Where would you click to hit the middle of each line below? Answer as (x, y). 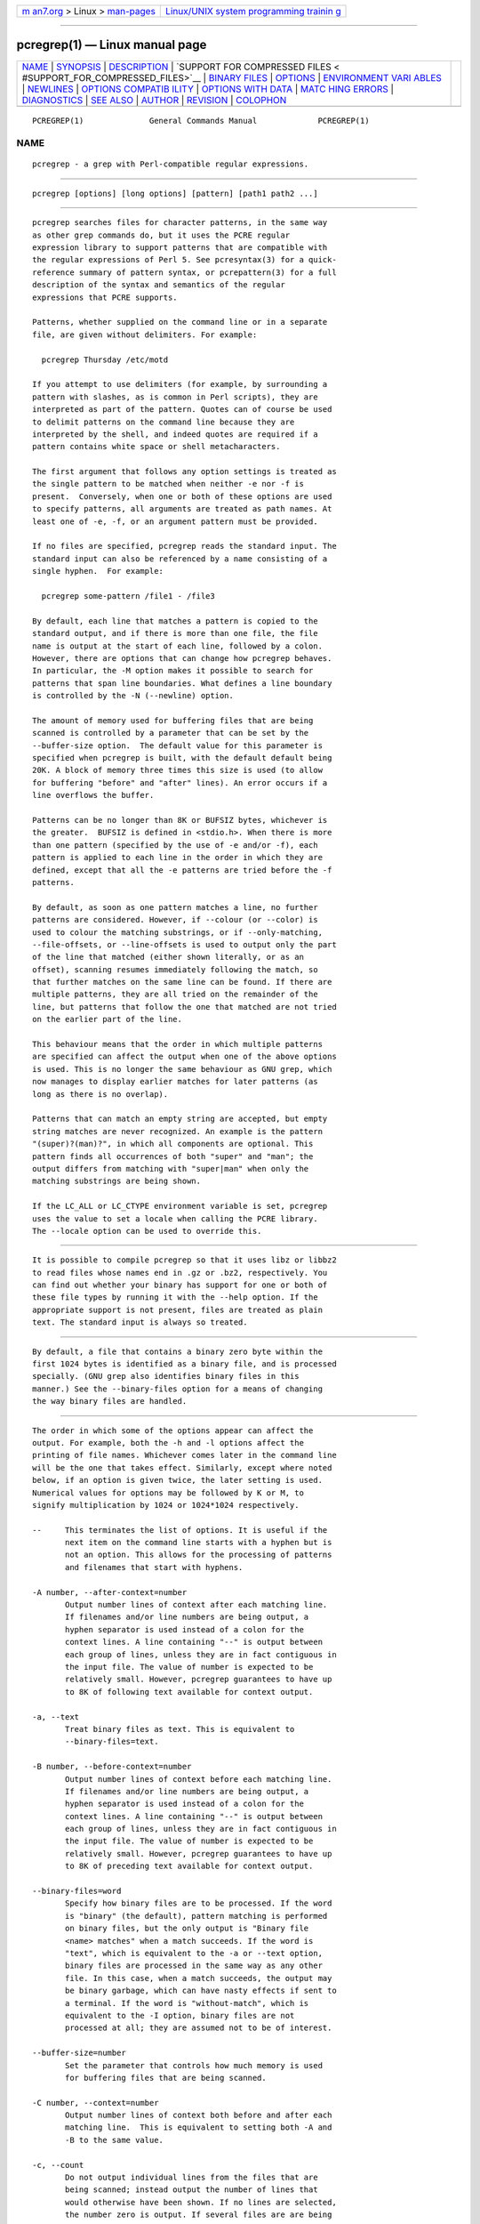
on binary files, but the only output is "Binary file (187, 1929)
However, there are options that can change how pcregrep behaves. (182, 658)
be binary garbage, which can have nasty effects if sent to (201, 1991)
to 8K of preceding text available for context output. (189, 1866)
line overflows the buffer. (93, 795)
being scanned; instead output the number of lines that (192, 2190)
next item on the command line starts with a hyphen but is (199, 1543)
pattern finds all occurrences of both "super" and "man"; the (173, 1156)
